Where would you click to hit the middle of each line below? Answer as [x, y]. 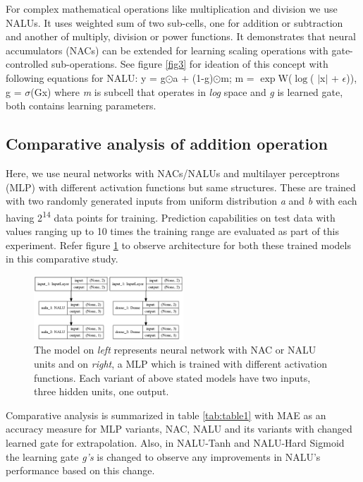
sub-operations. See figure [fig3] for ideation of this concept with [190, 64]
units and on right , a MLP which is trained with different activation [181, 364]
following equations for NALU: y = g [86, 77]
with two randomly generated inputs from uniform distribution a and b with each [181, 201]
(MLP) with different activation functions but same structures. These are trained [181, 187]
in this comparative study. [62, 259]
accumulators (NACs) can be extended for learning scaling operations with [167, 50]
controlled [27, 64]
